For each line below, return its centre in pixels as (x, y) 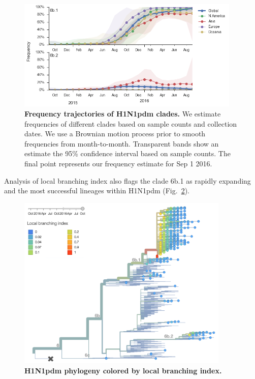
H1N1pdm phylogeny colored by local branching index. (123, 370)
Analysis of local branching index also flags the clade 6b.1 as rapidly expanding (127, 180)
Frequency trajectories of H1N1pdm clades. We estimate (123, 113)
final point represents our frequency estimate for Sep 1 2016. (118, 163)
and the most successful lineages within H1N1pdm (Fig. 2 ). (97, 191)
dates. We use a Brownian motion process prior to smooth (115, 134)
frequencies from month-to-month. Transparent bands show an (122, 143)
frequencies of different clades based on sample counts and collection (131, 123)
